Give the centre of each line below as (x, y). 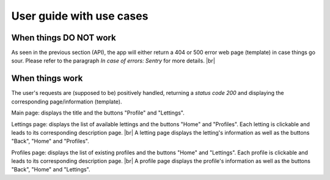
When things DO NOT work (64, 38)
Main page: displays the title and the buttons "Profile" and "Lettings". (98, 113)
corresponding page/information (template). (67, 102)
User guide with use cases (80, 16)
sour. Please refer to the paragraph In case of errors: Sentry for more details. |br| (113, 61)
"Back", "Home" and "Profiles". (50, 141)
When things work (47, 79)
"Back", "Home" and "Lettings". (51, 170)
